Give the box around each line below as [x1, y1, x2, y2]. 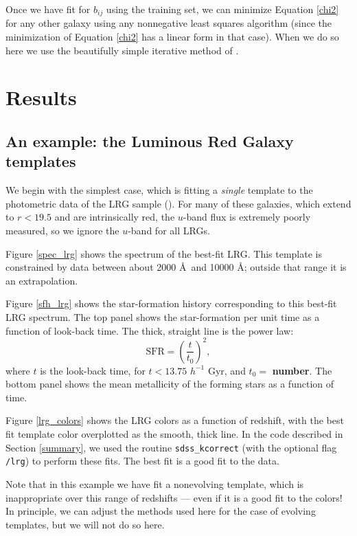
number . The [272, 363, 332, 377]
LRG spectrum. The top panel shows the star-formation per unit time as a [5, 309, 320, 324]
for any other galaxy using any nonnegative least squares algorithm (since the [5, 16, 332, 30]
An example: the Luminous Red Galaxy [5, 131, 294, 151]
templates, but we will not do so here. [5, 517, 165, 531]
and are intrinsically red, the [54, 210, 175, 224]
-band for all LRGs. [128, 223, 210, 237]
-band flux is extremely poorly [183, 210, 311, 224]
